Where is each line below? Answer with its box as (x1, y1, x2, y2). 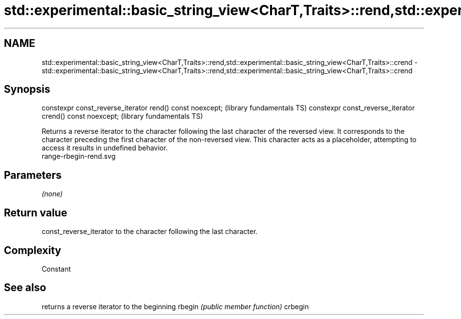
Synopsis (4, 83, 50, 96)
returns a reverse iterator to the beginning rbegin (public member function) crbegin (42, 302, 309, 311)
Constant (42, 264, 71, 273)
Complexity (4, 244, 62, 256)
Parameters (4, 169, 62, 181)
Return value (4, 206, 67, 219)
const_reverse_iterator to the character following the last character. (42, 227, 258, 236)
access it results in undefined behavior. (42, 144, 168, 152)
